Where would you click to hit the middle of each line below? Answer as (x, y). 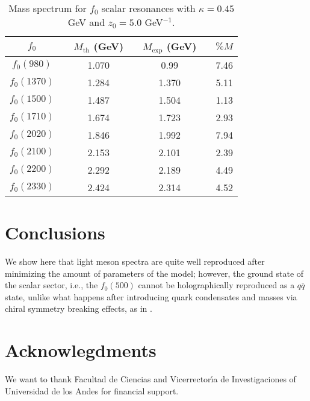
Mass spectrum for (48, 8)
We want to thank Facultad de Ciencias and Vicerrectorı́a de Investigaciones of (150, 379)
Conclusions (55, 232)
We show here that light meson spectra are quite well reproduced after (135, 261)
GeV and (86, 22)
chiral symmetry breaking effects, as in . (79, 308)
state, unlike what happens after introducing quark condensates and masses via (151, 296)
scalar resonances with (148, 8)
